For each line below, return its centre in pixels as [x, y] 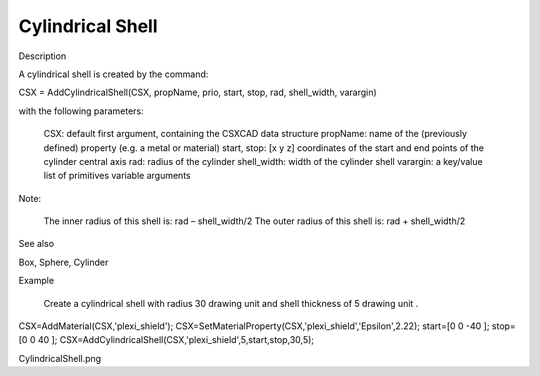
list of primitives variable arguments [117, 176]
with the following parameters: [81, 111]
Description [42, 56]
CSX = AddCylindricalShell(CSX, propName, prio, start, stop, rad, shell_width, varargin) [197, 92]
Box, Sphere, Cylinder [63, 262]
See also [36, 244]
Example [36, 281]
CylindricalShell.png [60, 358]
